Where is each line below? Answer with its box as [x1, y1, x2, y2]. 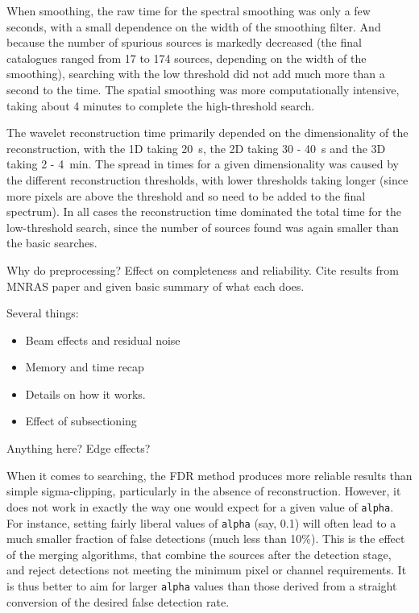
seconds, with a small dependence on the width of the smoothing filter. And [6, 18, 381, 35]
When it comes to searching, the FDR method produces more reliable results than [6, 466, 413, 483]
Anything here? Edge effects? [6, 440, 151, 457]
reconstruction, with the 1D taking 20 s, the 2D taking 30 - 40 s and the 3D [6, 139, 386, 156]
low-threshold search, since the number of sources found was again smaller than [6, 218, 399, 235]
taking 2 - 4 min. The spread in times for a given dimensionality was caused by [6, 155, 399, 172]
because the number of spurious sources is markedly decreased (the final [6, 34, 362, 51]
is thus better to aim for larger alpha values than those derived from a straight [6, 577, 397, 594]
